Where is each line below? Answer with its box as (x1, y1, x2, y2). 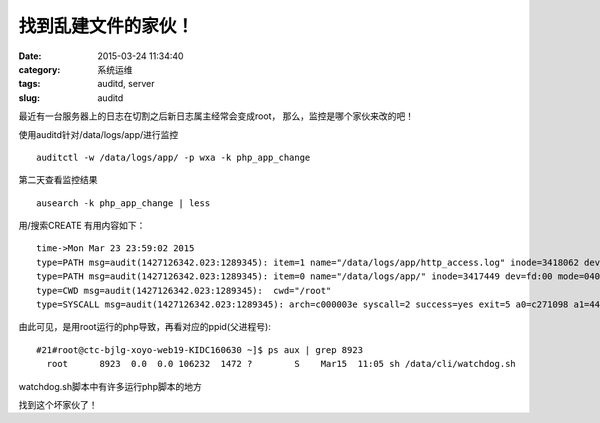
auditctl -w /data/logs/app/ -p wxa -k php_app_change (36, 151, 311, 163)
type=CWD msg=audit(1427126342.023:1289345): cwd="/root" (36, 285, 332, 296)
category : (18, 63, 61, 75)
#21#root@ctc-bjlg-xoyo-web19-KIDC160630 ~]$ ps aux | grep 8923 (36, 344, 364, 355)
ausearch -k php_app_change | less (36, 197, 211, 209)
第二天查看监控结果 (18, 174, 98, 186)
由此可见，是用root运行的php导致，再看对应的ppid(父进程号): (18, 321, 272, 333)
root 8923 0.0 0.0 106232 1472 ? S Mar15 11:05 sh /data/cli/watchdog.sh (46, 358, 517, 370)
